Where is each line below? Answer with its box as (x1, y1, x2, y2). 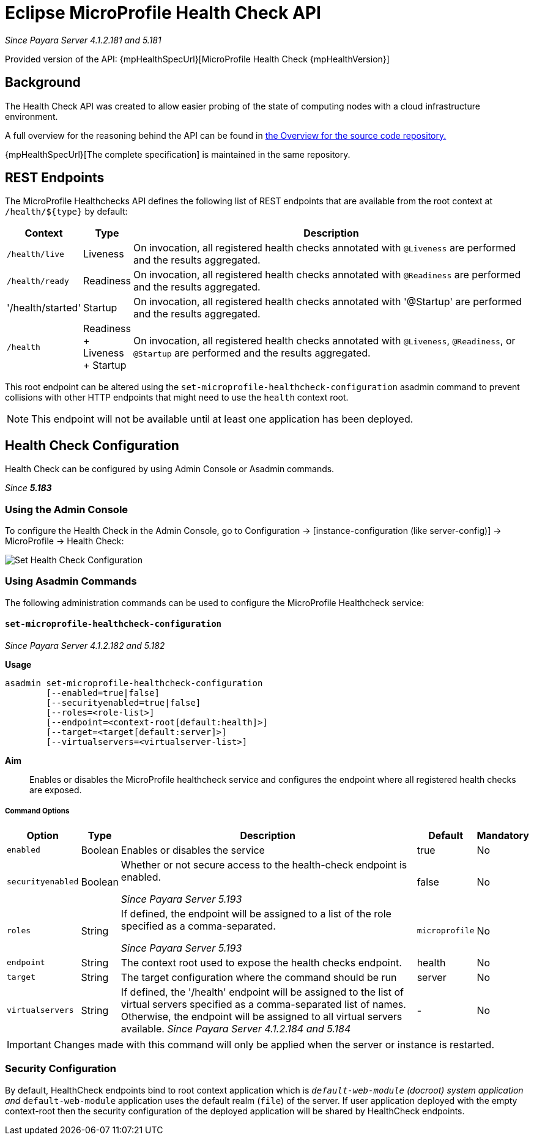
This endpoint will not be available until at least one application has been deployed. (31, 413, 413, 426)
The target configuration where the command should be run (121, 971, 397, 983)
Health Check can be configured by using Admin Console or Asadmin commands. (5, 464, 335, 475)
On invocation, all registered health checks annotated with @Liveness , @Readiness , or (133, 335, 516, 347)
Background (5, 75, 81, 91)
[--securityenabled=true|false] (46, 698, 201, 708)
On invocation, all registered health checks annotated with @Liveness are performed (133, 242, 516, 254)
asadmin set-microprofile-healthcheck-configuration (5, 678, 263, 688)
